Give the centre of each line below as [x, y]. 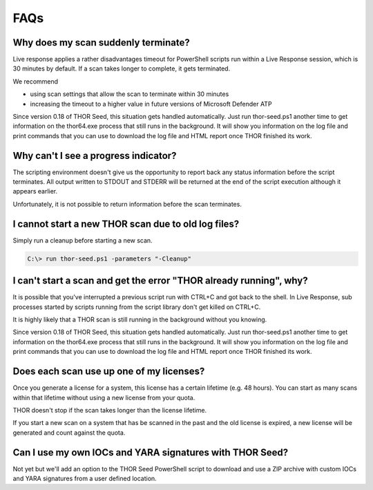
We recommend [36, 81]
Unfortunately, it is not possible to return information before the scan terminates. [127, 204]
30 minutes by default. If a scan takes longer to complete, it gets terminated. [122, 68]
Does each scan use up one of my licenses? [109, 371]
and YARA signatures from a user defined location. [85, 478]
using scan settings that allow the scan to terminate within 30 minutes [130, 94]
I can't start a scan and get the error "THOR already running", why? [160, 281]
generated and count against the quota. [69, 433]
